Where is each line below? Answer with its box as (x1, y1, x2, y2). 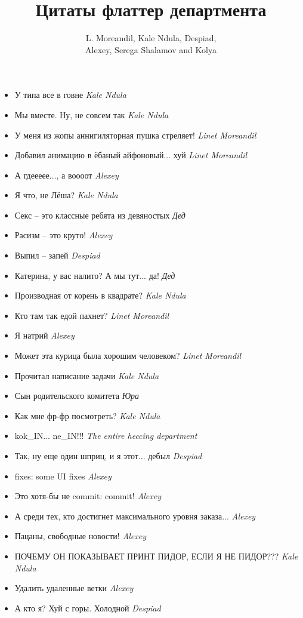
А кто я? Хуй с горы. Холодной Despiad (14, 601, 161, 614)
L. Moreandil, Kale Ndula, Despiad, (85, 32, 217, 44)
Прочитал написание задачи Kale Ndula (14, 369, 159, 382)
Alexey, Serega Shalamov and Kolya (85, 43, 217, 56)
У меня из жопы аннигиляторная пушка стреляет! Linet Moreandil (14, 128, 256, 141)
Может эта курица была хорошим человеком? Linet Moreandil (14, 349, 242, 362)
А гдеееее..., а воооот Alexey (14, 168, 119, 181)
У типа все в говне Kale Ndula (14, 88, 126, 101)
